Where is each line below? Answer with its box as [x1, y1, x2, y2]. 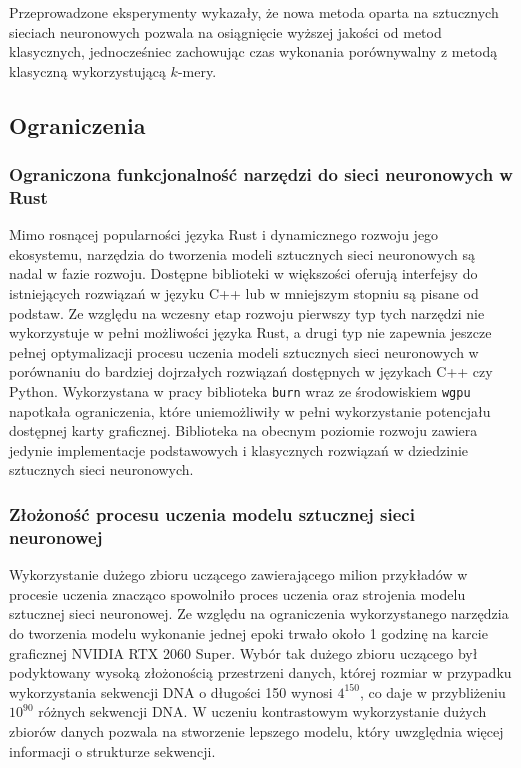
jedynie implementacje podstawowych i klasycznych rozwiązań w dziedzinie [9, 439, 469, 460]
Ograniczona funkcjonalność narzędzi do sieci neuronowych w [9, 162, 513, 187]
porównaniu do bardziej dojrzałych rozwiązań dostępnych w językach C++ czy [9, 361, 493, 382]
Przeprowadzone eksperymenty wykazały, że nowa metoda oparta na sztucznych [9, 2, 499, 22]
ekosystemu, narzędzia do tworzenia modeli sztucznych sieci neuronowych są [9, 243, 475, 264]
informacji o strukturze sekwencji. [9, 740, 216, 761]
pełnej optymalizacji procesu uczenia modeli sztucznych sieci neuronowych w [9, 341, 479, 362]
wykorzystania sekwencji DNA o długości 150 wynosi [9, 681, 333, 702]
